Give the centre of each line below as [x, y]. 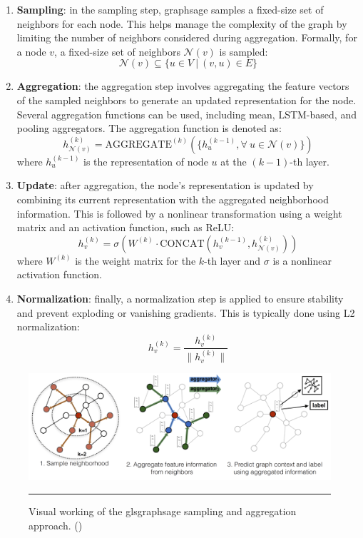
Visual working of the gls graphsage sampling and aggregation [163, 511]
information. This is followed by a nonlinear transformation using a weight [179, 213]
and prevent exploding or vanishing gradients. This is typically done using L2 [186, 312]
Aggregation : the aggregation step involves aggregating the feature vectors [183, 86]
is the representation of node [146, 161]
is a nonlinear [302, 260]
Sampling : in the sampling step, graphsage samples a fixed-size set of [170, 9]
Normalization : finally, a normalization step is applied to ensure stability [180, 298]
